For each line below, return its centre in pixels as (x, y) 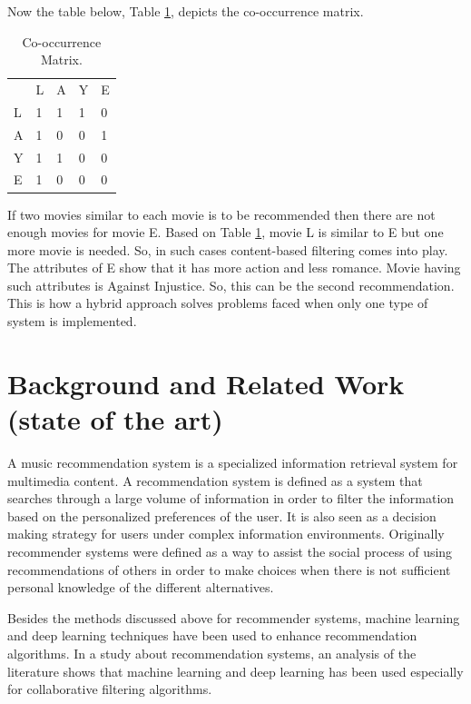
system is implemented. (72, 321)
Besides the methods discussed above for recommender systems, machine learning (234, 617)
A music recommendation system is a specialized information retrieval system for (233, 462)
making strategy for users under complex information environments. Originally (226, 534)
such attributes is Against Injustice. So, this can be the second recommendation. (231, 285)
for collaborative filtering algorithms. (110, 689)
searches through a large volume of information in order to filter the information (231, 498)
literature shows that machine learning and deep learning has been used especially (235, 671)
